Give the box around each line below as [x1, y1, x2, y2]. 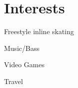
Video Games [4, 59, 45, 70]
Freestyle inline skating [4, 26, 74, 37]
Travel [4, 76, 23, 86]
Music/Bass [4, 43, 40, 53]
